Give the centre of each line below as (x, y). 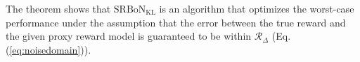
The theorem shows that (58, 8)
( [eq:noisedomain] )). (49, 49)
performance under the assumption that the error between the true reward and (176, 22)
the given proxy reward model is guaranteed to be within (129, 36)
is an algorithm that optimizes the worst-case (257, 8)
